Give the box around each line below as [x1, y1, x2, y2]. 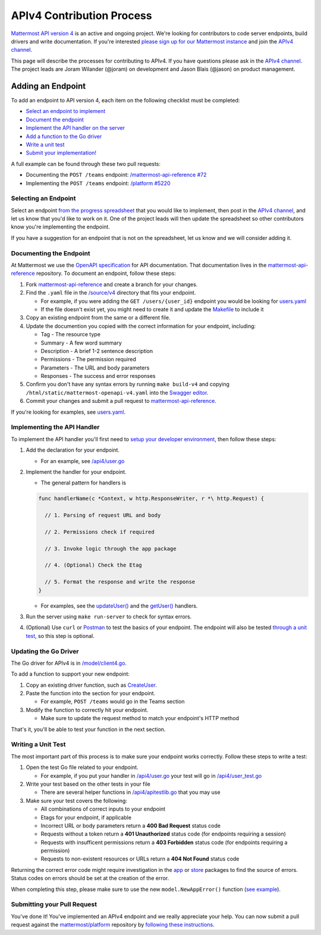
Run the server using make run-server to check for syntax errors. [26, 613, 192, 620]
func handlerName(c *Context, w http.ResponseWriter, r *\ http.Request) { [38, 495, 265, 502]
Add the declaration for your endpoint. [26, 446, 120, 454]
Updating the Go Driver [11, 647, 79, 655]
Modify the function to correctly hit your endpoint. [26, 706, 149, 714]
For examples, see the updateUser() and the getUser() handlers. [40, 602, 198, 609]
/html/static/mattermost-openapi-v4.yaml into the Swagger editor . [26, 389, 209, 396]
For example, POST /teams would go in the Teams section [40, 698, 185, 705]
